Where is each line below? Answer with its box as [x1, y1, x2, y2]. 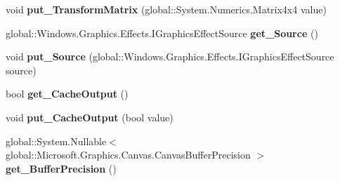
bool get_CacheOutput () [6, 86, 129, 101]
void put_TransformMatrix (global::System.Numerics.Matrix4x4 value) [6, 2, 327, 16]
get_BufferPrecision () [6, 161, 117, 175]
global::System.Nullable [6, 133, 107, 148]
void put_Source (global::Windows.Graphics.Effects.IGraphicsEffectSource [6, 49, 334, 64]
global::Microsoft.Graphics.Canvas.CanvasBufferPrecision [6, 147, 251, 162]
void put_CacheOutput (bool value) [6, 109, 174, 124]
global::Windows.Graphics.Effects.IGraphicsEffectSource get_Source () [6, 25, 318, 40]
